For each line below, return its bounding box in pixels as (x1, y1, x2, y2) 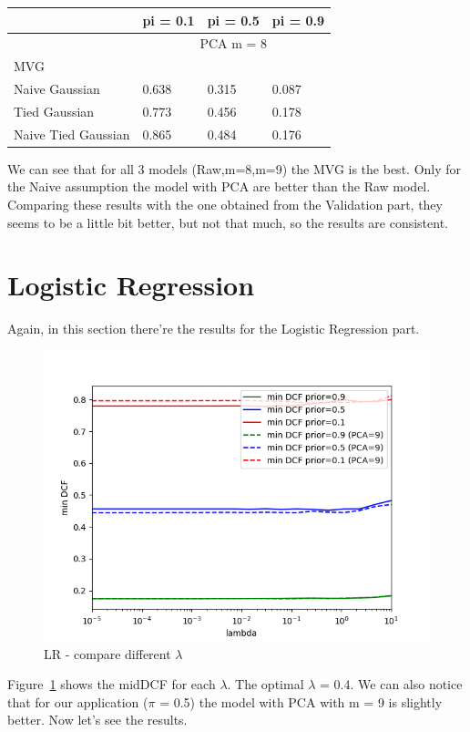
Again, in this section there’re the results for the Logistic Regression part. (7, 319, 420, 338)
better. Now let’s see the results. (7, 710, 188, 729)
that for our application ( (7, 692, 148, 711)
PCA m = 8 (199, 34, 268, 53)
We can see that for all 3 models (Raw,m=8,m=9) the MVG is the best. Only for (7, 159, 462, 178)
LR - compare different (44, 644, 171, 663)
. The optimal (227, 675, 304, 694)
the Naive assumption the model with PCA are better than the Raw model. (7, 177, 431, 196)
